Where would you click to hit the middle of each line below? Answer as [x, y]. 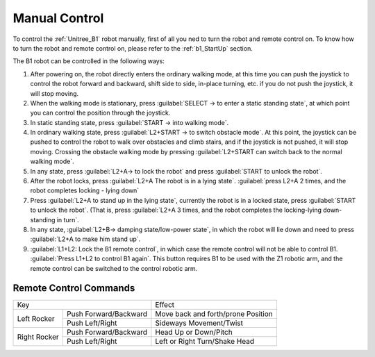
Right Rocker [38, 337]
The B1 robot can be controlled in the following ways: [89, 61]
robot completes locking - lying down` [85, 190]
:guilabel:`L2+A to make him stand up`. [85, 239]
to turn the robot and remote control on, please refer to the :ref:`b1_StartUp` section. [133, 48]
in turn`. [68, 219]
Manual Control [58, 18]
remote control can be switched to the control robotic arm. [114, 268]
